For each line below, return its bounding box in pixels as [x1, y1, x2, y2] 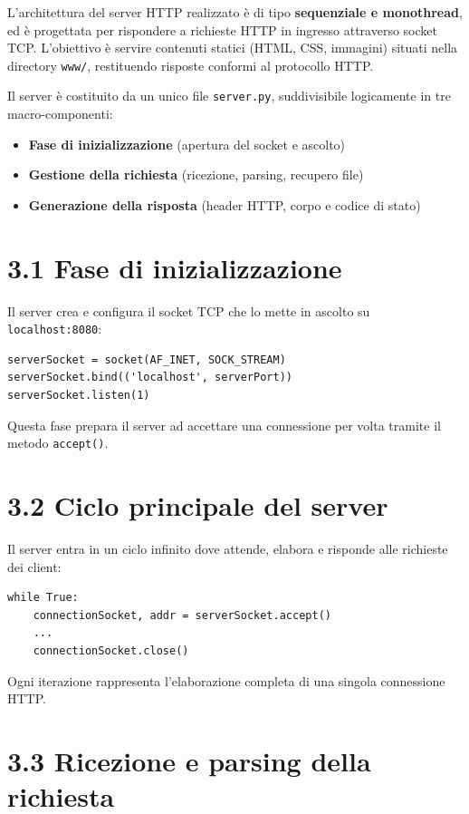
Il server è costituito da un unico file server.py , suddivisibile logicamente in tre [7, 86, 451, 105]
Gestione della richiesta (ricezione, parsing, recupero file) [28, 165, 364, 184]
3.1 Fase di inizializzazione [7, 248, 342, 286]
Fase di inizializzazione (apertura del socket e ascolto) [28, 134, 346, 153]
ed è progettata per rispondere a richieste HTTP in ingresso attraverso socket [7, 20, 437, 39]
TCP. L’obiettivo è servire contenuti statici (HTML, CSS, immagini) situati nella [7, 38, 458, 57]
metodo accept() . [7, 433, 109, 452]
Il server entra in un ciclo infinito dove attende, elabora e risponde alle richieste [7, 539, 448, 557]
